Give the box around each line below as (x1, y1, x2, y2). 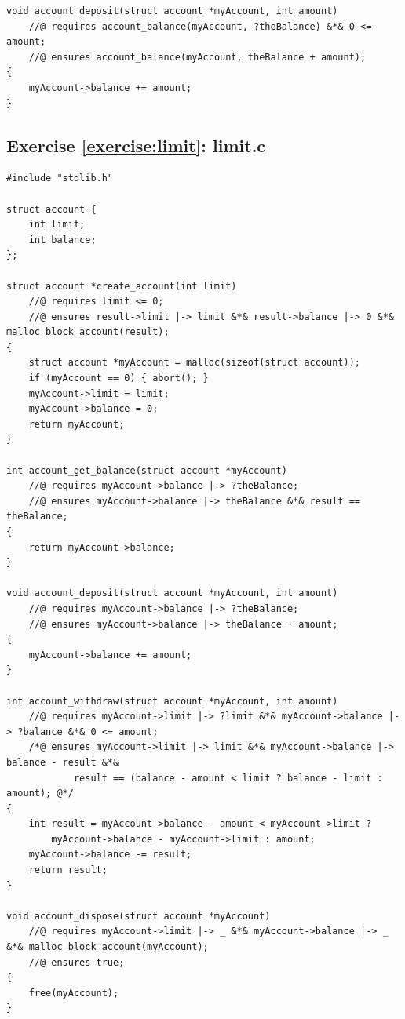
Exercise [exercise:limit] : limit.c (6, 133, 266, 157)
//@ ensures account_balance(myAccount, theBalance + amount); (28, 51, 367, 63)
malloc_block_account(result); (6, 326, 170, 338)
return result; (28, 864, 108, 876)
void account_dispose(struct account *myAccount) (6, 910, 271, 922)
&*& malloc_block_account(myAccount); (6, 941, 209, 953)
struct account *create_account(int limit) (6, 280, 237, 292)
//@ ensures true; (28, 956, 125, 968)
